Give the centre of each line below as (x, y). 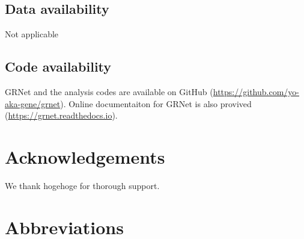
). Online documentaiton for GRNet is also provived (156, 103)
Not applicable (32, 34)
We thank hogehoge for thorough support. (82, 185)
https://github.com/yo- (256, 92)
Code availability (58, 67)
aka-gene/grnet (33, 103)
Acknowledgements (85, 156)
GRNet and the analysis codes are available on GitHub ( (109, 92)
